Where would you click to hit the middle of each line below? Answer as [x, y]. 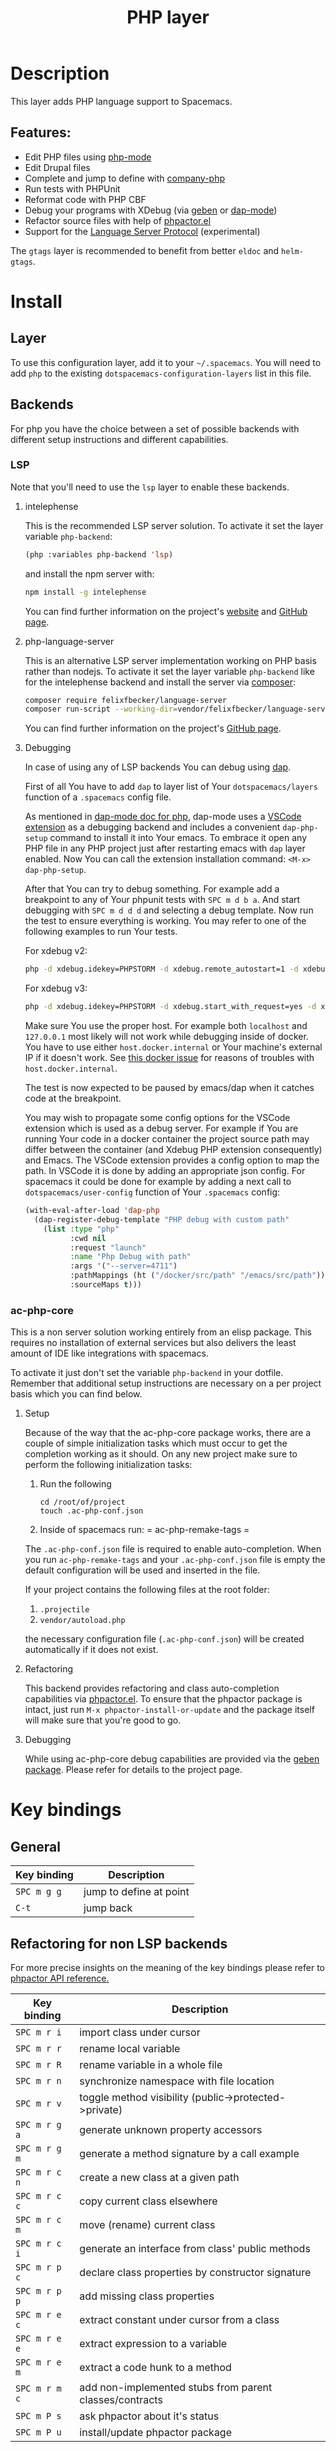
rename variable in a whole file [151, 2065]
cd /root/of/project [82, 1502]
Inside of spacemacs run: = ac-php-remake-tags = [144, 1530]
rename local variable [130, 2049]
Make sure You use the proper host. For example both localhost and [166, 1026]
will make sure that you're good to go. [103, 1720]
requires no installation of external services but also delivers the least [153, 1343]
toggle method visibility [134, 2098]
